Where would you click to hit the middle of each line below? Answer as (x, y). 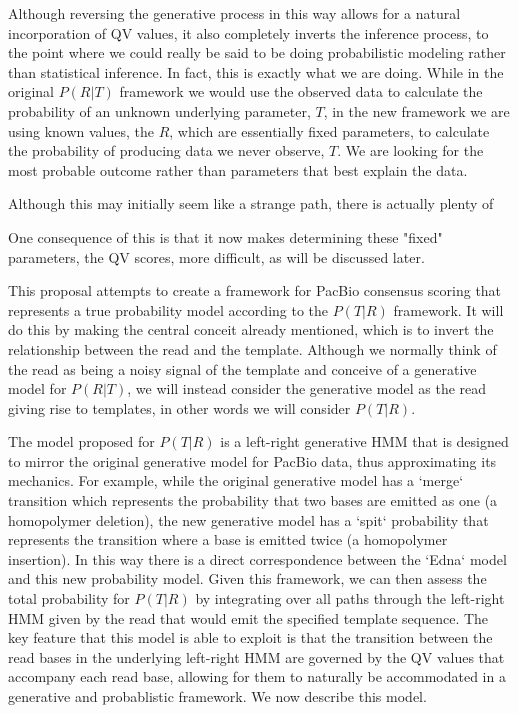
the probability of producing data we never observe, (166, 150)
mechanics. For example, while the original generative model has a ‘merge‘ (236, 480)
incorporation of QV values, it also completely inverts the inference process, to (248, 32)
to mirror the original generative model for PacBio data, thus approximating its (252, 460)
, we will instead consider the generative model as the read (307, 388)
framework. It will (448, 309)
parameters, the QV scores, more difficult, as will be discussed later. (216, 256)
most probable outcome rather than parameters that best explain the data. (238, 169)
